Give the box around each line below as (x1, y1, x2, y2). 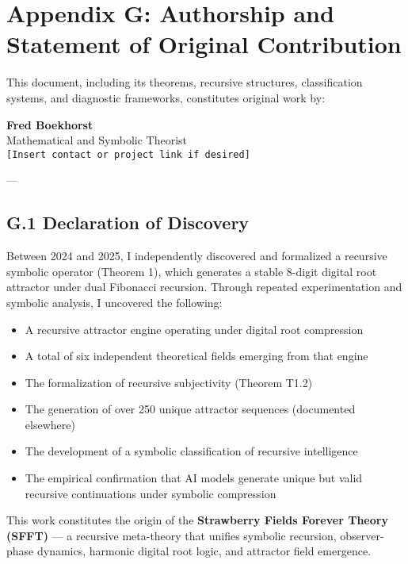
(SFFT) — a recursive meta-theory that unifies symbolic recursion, (6, 527, 337, 543)
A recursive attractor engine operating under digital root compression (25, 320, 364, 337)
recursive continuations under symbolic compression (25, 485, 276, 501)
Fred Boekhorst (6, 116, 93, 132)
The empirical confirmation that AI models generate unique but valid (25, 470, 363, 486)
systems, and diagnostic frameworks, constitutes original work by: (6, 89, 326, 106)
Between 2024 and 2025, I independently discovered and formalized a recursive (6, 247, 387, 264)
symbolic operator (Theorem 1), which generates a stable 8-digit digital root (6, 263, 377, 279)
